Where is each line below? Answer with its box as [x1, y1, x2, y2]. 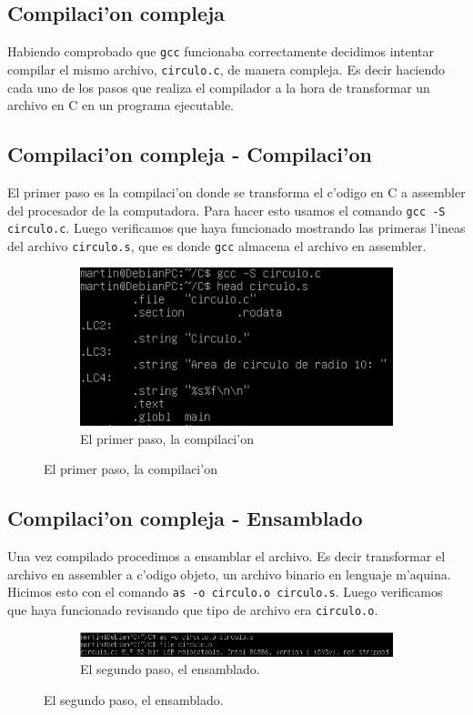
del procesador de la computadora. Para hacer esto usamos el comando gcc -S [7, 200, 446, 219]
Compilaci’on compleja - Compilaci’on [7, 140, 373, 168]
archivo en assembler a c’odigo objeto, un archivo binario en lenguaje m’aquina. [7, 564, 451, 583]
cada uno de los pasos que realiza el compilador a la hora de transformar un [7, 77, 430, 96]
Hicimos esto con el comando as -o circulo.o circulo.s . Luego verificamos [7, 582, 443, 601]
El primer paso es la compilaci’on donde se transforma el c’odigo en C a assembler [7, 182, 466, 201]
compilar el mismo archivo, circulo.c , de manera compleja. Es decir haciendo [7, 59, 446, 78]
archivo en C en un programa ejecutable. [7, 96, 235, 115]
